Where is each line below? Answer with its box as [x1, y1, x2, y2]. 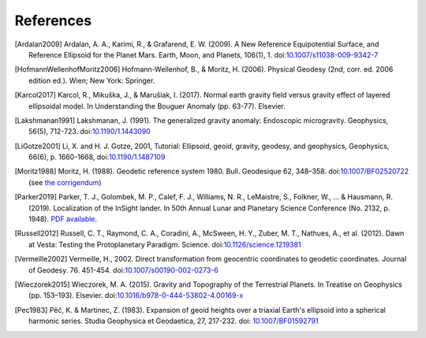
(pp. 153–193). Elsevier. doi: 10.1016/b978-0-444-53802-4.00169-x [28, 291, 244, 300]
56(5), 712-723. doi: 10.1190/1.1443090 [28, 127, 151, 136]
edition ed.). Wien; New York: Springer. [28, 76, 155, 85]
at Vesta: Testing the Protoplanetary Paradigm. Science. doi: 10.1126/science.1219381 [28, 240, 301, 249]
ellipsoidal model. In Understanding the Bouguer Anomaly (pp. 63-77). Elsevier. [28, 101, 286, 110]
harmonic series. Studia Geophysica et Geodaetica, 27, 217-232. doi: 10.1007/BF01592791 [28, 316, 319, 326]
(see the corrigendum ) [28, 177, 102, 187]
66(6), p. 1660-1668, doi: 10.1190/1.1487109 [28, 152, 166, 162]
